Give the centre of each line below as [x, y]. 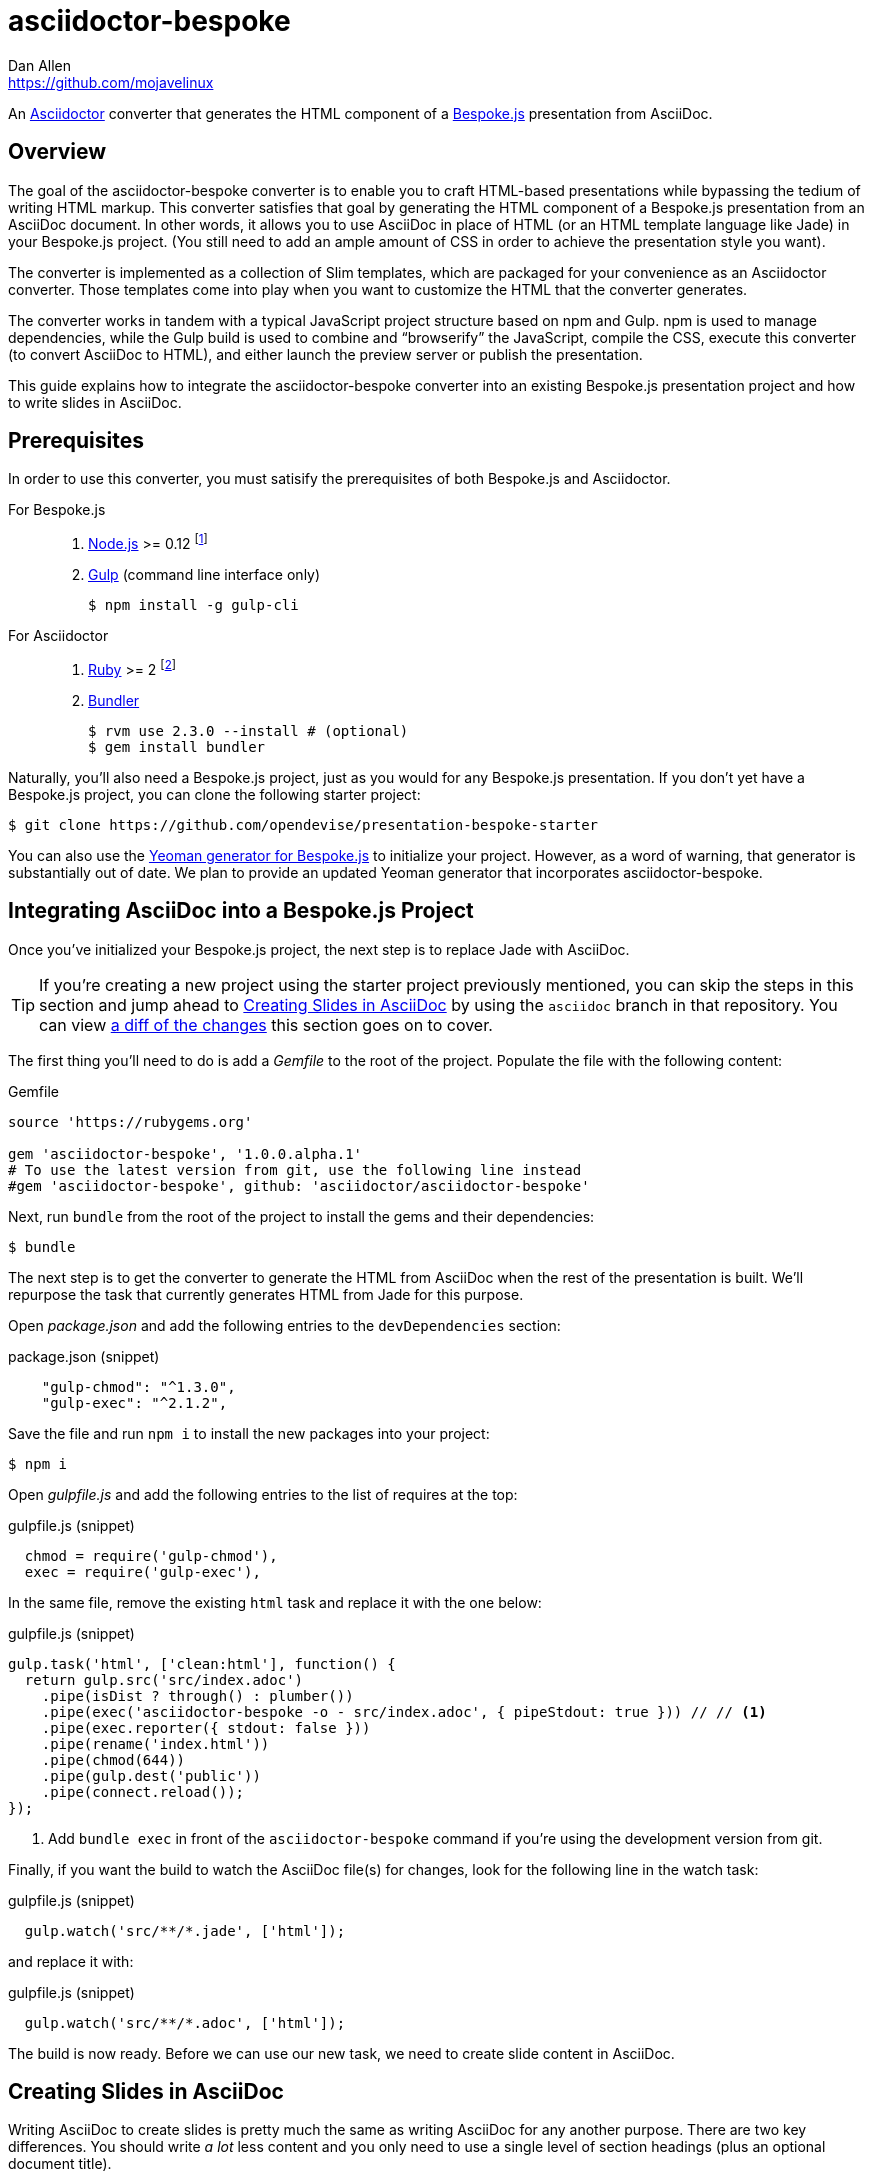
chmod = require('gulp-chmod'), [151, 1555]
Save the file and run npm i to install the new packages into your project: [249, 1433]
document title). [60, 2164]
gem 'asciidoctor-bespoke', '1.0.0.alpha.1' [185, 1153]
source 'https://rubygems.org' [130, 1121]
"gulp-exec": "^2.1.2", [134, 1402]
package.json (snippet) [84, 1356]
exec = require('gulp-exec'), [142, 1571]
